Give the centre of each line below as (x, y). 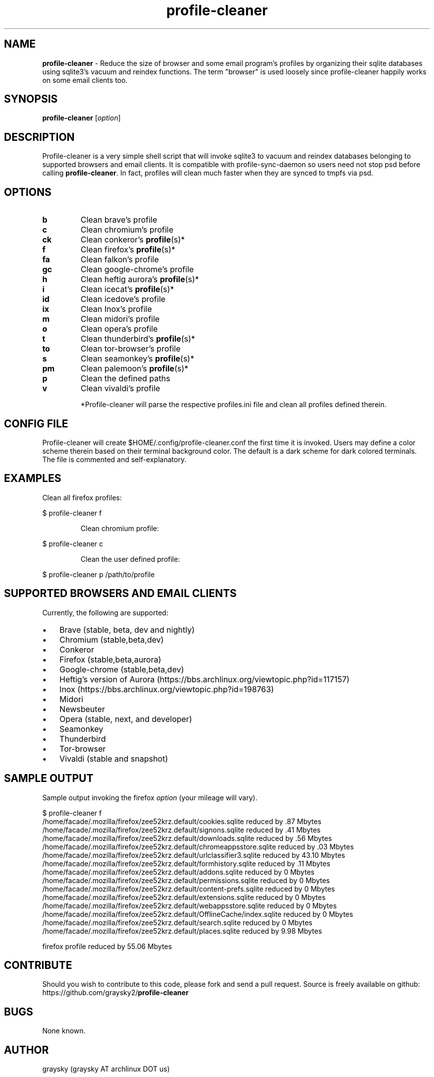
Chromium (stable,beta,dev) (112, 639)
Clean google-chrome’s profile (137, 269)
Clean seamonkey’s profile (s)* (137, 359)
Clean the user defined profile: (130, 559)
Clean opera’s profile (119, 329)
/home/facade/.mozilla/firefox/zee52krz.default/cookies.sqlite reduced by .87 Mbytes (182, 821)
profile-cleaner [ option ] (81, 118)
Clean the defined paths (125, 379)
